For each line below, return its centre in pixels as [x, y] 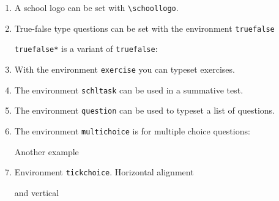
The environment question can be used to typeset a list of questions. [144, 110]
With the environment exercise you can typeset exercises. [125, 69]
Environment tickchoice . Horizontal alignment [104, 172]
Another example [46, 151]
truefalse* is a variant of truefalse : [86, 49]
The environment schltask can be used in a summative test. [129, 90]
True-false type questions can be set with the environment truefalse [144, 28]
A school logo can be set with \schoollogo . [96, 7]
